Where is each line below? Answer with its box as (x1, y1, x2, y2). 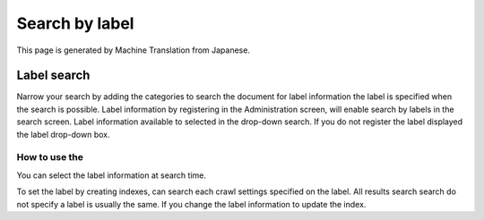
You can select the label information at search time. (16, 170, 206, 181)
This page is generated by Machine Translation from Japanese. (16, 45, 251, 55)
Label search (16, 68, 91, 83)
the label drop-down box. (16, 129, 110, 140)
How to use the (16, 151, 84, 164)
